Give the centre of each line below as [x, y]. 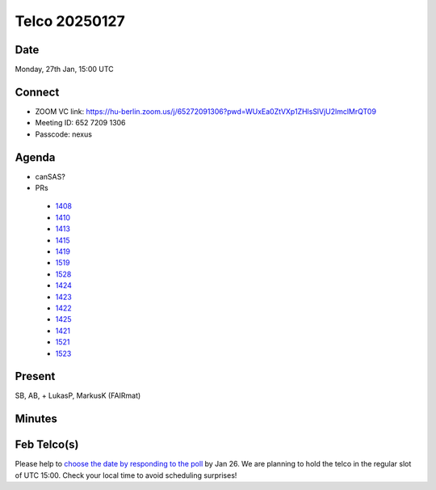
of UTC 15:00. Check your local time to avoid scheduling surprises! [126, 475]
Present [35, 376]
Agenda [35, 157]
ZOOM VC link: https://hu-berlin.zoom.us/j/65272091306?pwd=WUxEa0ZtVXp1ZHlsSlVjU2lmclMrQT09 [206, 111]
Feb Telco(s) [47, 445]
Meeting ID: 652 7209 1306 [80, 123]
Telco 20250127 [70, 21]
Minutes [36, 419]
